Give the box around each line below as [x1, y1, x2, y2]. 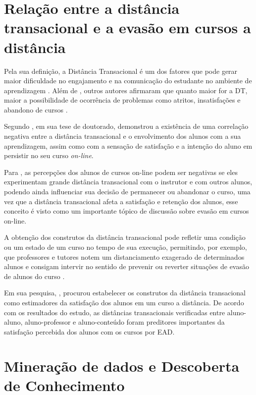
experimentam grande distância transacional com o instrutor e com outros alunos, [4, 176, 253, 187]
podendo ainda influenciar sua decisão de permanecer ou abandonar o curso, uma [4, 186, 251, 197]
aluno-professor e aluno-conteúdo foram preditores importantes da [25, 317, 225, 327]
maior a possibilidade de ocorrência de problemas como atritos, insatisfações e [4, 95, 241, 105]
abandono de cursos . [4, 104, 68, 114]
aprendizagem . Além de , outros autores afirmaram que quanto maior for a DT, [4, 85, 248, 95]
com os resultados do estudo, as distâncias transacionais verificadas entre [4, 307, 225, 317]
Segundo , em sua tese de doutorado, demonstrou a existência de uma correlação [4, 121, 249, 131]
